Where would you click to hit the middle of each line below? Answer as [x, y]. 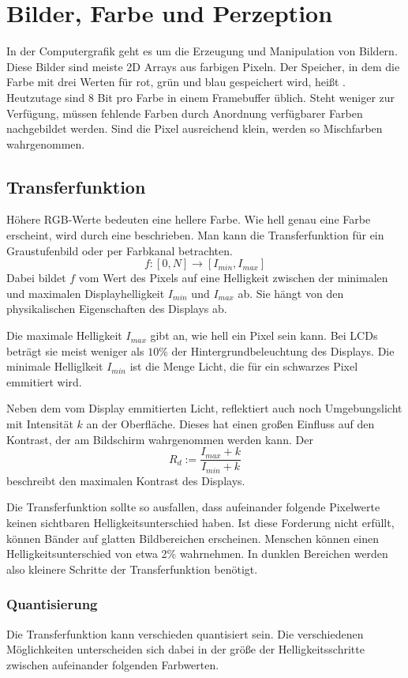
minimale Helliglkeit [55, 366]
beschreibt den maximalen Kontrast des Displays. [126, 480]
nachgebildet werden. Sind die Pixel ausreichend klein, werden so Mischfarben [195, 128]
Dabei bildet [36, 278]
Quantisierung [52, 604]
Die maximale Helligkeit [64, 335]
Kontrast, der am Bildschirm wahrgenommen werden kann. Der [160, 439]
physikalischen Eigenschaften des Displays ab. [117, 309]
